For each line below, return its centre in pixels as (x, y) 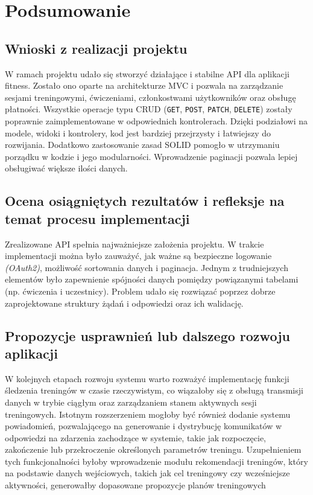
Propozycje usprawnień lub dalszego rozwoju (147, 335)
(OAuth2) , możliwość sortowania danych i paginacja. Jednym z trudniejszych (147, 267)
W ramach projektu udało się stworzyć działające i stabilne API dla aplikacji (147, 73)
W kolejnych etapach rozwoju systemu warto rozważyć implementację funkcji (147, 378)
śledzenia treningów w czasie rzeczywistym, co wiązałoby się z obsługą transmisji (154, 390)
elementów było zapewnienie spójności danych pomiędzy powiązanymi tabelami (152, 279)
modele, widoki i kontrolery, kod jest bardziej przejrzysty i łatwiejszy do (138, 133)
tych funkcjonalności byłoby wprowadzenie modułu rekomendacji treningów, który (156, 461)
